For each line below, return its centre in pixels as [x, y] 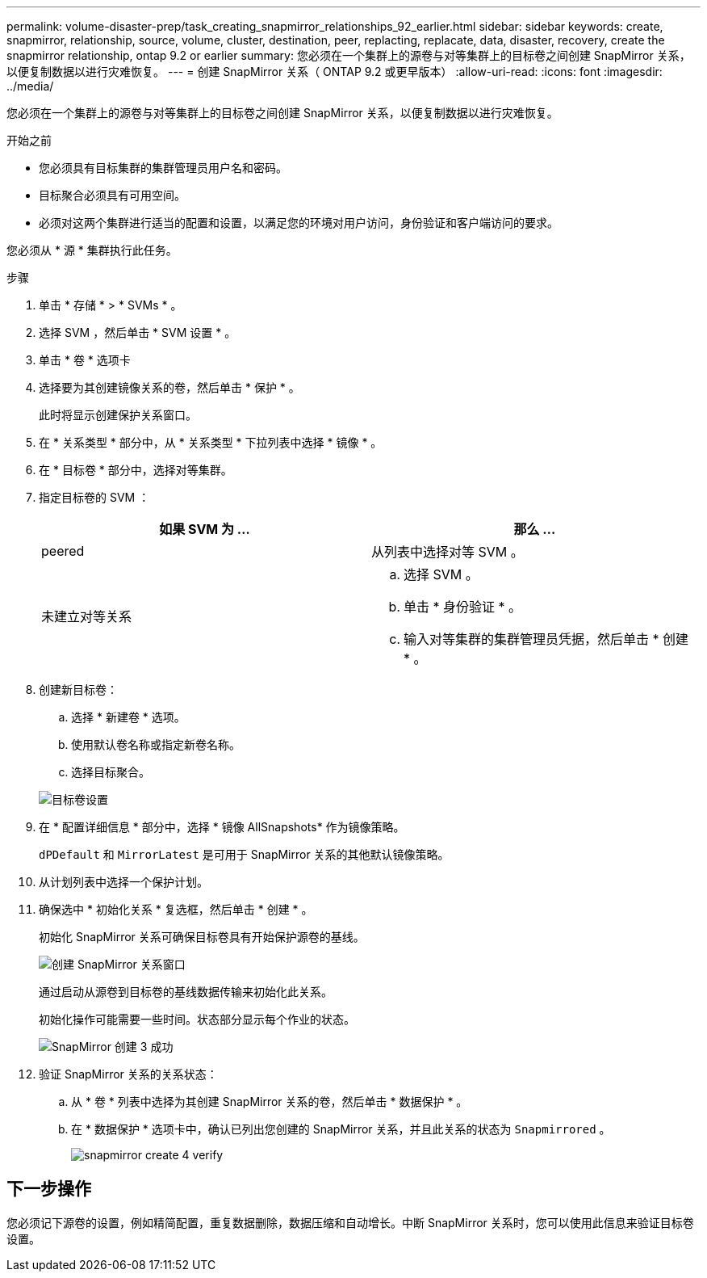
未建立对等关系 [87, 616]
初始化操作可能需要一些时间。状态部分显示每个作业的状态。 [197, 1019]
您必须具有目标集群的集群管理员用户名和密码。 [163, 168]
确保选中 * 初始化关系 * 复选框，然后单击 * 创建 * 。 [176, 909]
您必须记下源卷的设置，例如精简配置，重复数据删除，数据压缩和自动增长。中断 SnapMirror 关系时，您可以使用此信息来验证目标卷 [350, 1222]
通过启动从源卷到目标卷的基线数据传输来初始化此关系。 [186, 992]
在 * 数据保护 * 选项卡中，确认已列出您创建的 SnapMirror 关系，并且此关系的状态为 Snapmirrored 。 [341, 1129]
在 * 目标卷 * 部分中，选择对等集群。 [136, 470]
